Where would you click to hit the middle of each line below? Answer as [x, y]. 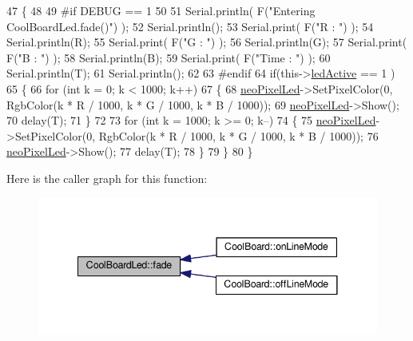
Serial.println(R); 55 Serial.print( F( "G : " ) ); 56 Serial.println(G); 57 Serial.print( [207, 42]
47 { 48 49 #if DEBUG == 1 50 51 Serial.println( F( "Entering [161, 10]
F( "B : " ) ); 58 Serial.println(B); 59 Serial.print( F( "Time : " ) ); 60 [169, 57]
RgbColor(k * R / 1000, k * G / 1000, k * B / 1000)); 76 [238, 135]
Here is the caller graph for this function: [107, 178]
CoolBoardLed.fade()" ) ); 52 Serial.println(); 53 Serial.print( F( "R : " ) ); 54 [190, 26]
